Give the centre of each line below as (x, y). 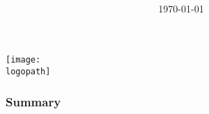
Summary (33, 101)
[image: (23, 60)
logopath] (28, 72)
